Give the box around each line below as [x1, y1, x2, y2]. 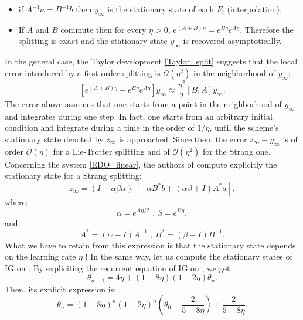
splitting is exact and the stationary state [18, 35, 168, 47]
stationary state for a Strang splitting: [5, 169, 142, 182]
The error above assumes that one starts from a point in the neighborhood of [5, 97, 282, 110]
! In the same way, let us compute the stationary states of [85, 250, 292, 263]
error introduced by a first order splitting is [5, 66, 161, 79]
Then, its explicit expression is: [5, 282, 117, 295]
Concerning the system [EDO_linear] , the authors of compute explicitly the [5, 158, 277, 170]
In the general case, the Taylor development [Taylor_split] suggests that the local [5, 55, 298, 67]
